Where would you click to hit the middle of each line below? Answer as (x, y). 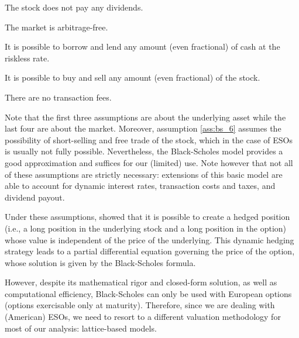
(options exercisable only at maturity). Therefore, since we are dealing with (140, 305)
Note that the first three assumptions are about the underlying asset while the (145, 117)
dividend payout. (35, 197)
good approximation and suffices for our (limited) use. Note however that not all (149, 162)
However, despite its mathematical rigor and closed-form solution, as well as (141, 282)
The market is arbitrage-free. (56, 27)
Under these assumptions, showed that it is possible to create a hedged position (147, 217)
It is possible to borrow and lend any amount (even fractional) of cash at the (142, 46)
